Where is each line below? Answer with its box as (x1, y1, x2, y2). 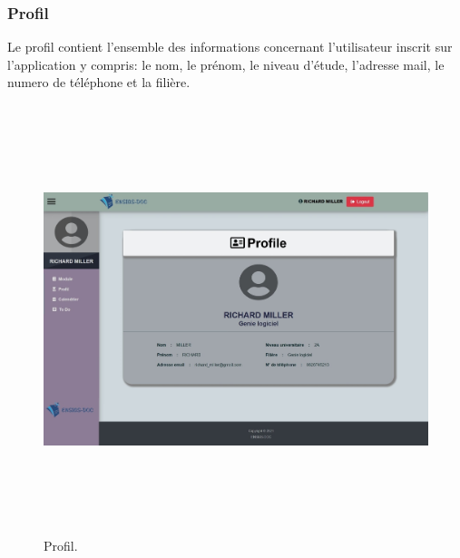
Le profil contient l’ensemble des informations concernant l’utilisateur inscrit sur (7, 37, 453, 56)
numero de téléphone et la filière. (7, 73, 191, 92)
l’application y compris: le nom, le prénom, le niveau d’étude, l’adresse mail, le (7, 54, 445, 73)
